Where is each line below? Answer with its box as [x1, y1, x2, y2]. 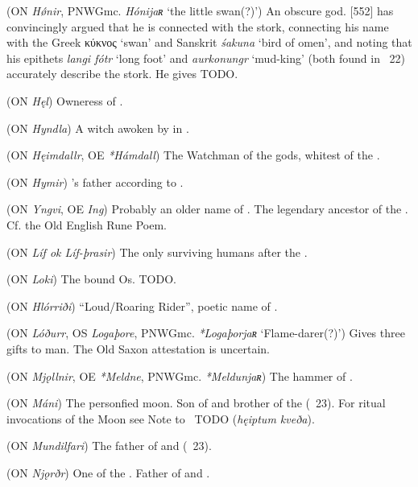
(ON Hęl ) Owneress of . [6, 92, 123, 109]
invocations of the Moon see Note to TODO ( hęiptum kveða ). [6, 410, 315, 427]
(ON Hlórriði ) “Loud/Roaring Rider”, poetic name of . [6, 297, 278, 314]
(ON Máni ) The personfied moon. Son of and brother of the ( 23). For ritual [6, 394, 386, 411]
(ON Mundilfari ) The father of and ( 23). [6, 437, 212, 454]
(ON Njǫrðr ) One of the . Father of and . [6, 464, 210, 481]
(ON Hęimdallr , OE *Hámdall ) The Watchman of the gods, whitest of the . [6, 147, 380, 163]
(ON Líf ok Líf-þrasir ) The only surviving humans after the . [6, 243, 308, 260]
